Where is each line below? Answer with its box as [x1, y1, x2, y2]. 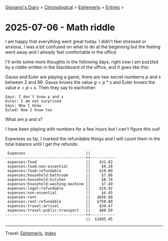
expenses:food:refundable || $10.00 [7, 168, 113, 173]
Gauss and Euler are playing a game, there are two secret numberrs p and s [5, 74, 161, 80]
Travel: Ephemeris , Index [5, 230, 56, 236]
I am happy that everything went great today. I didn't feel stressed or [5, 38, 146, 44]
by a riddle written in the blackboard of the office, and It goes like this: [5, 64, 150, 70]
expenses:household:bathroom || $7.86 [7, 173, 113, 178]
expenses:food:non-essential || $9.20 [7, 164, 113, 169]
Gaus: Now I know [5, 103, 41, 108]
